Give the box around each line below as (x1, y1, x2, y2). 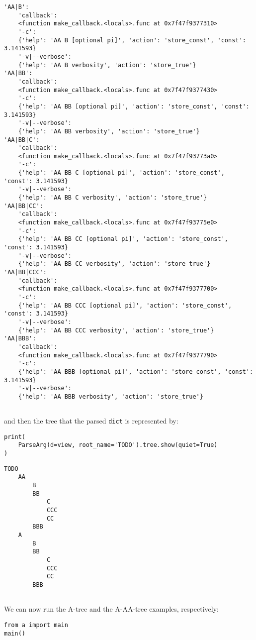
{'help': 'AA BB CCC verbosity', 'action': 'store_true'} (18, 326, 214, 334)
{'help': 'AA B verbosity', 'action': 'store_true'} (18, 61, 196, 69)
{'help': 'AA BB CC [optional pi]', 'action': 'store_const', (18, 235, 229, 243)
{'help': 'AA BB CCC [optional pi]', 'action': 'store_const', (18, 302, 232, 309)
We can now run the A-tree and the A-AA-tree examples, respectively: (4, 604, 219, 614)
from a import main (4, 621, 68, 629)
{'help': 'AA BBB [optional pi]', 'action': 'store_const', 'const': (18, 368, 254, 375)
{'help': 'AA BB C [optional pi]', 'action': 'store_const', (18, 169, 225, 177)
